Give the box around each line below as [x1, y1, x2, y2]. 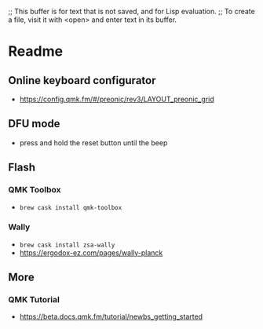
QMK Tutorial [8, 294, 60, 305]
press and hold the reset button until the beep [19, 137, 168, 148]
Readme [8, 42, 64, 60]
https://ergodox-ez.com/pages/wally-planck [19, 247, 163, 258]
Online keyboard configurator [8, 74, 156, 87]
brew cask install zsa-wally [19, 241, 115, 249]
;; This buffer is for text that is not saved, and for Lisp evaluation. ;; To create [8, 7, 255, 16]
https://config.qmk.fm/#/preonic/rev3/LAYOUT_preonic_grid [19, 94, 214, 104]
